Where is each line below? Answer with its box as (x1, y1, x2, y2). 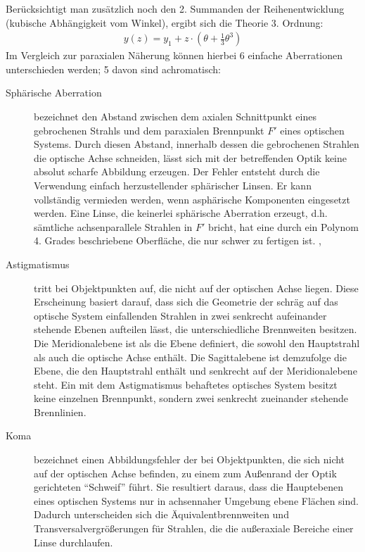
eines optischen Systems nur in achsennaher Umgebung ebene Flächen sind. (34, 493, 359, 508)
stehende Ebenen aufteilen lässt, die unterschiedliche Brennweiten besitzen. (34, 322, 357, 337)
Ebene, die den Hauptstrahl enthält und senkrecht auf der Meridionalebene (34, 363, 357, 378)
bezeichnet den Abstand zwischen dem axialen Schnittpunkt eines (34, 109, 316, 123)
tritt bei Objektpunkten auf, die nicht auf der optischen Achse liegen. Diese (34, 280, 359, 295)
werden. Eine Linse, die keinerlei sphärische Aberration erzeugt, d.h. (34, 206, 328, 220)
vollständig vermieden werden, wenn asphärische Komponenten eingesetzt (34, 192, 350, 206)
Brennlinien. (34, 404, 87, 419)
